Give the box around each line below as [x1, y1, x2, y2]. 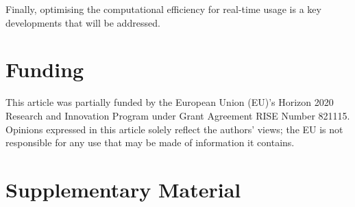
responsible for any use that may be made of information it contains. [5, 135, 295, 150]
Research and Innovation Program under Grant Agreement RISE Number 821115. [5, 108, 350, 122]
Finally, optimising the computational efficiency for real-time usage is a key [5, 2, 321, 16]
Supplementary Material [5, 175, 241, 203]
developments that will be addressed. [5, 15, 160, 29]
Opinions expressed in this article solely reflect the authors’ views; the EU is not [5, 122, 343, 136]
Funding [5, 55, 84, 83]
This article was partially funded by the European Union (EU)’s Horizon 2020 [5, 95, 334, 109]
